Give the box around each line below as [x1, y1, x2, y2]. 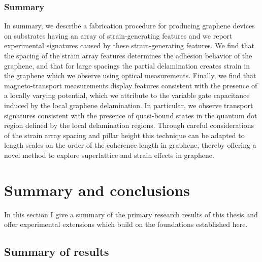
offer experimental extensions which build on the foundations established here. [4, 219, 248, 230]
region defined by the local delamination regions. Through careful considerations [4, 120, 254, 130]
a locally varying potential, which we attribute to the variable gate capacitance [4, 90, 250, 101]
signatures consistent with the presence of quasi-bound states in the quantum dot [4, 110, 257, 120]
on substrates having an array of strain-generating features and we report [4, 30, 233, 41]
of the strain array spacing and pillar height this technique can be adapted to [4, 129, 245, 140]
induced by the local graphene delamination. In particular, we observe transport [4, 100, 253, 110]
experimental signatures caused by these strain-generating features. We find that [4, 40, 254, 51]
